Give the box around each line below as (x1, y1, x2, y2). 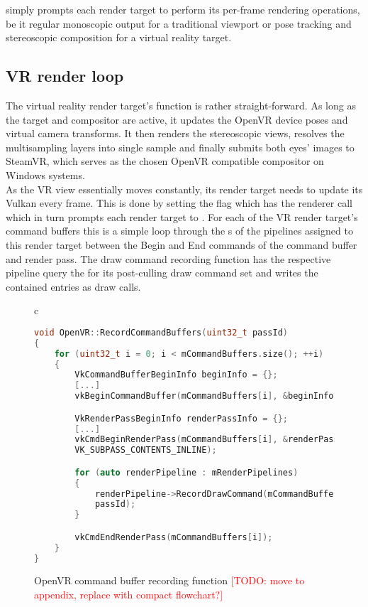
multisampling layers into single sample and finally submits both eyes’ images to (6, 139, 355, 154)
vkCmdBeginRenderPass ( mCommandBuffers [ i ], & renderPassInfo (74, 434, 359, 445)
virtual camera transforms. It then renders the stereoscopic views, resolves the (6, 126, 345, 141)
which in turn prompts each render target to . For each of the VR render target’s (6, 209, 358, 224)
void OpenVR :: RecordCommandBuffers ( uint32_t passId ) (34, 327, 289, 338)
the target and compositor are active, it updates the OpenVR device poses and (6, 112, 348, 127)
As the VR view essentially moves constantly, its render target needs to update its (6, 181, 363, 196)
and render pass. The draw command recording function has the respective (6, 251, 331, 266)
